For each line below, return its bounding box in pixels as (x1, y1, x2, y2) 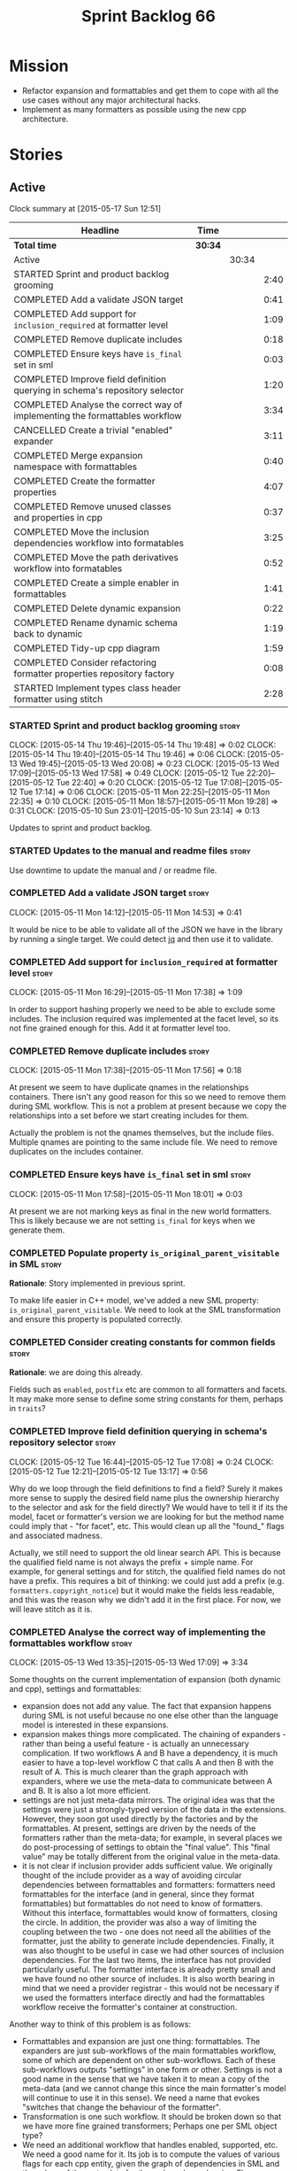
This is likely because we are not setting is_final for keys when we (9, 1215, 255, 1225)
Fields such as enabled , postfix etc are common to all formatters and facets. (9, 1384, 287, 1395)
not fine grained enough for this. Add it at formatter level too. (9, 1023, 231, 1033)
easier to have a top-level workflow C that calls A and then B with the (21, 1757, 274, 1767)
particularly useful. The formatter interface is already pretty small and (21, 1964, 276, 1974)
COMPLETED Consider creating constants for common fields (9, 1335, 276, 1348)
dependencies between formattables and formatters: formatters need (21, 1879, 276, 1889)
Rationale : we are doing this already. (9, 1367, 143, 1378)
